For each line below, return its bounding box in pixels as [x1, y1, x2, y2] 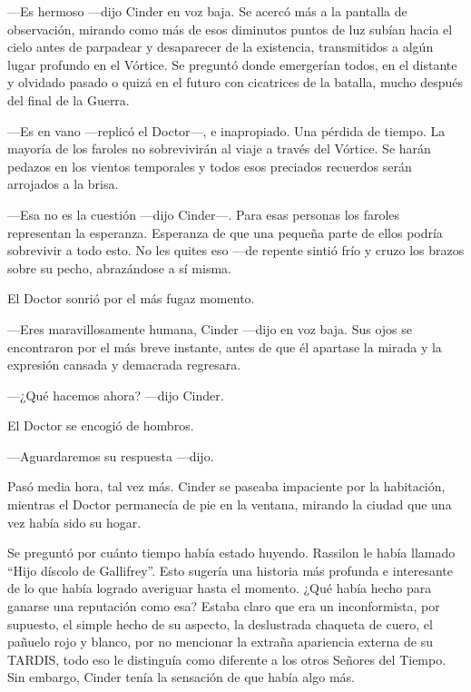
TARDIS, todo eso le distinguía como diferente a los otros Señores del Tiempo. [7, 649, 446, 668]
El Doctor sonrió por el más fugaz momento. [7, 289, 255, 308]
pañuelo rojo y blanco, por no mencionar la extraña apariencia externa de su [7, 632, 433, 651]
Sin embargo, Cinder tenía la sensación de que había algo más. [7, 667, 355, 687]
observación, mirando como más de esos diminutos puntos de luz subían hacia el [7, 19, 453, 38]
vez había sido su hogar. [7, 512, 142, 531]
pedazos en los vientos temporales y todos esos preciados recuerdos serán [7, 156, 412, 175]
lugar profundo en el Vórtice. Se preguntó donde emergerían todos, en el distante [7, 54, 457, 74]
